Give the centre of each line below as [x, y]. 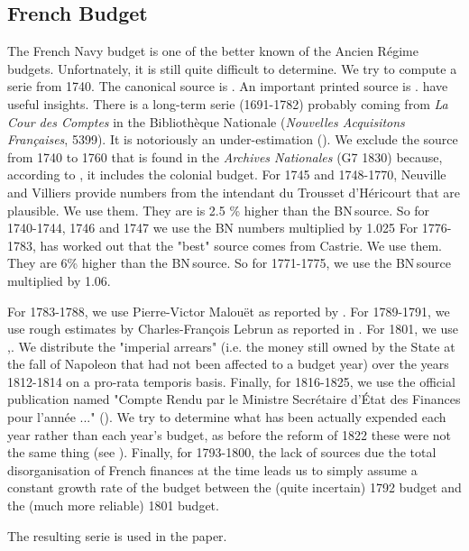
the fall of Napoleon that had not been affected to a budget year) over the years [228, 364]
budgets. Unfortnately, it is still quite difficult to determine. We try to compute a [232, 68]
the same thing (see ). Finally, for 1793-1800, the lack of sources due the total [222, 452]
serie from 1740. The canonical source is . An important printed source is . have [228, 86]
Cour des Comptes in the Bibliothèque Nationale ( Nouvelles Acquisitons [206, 121]
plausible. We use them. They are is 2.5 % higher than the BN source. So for [219, 210]
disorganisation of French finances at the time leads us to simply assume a [212, 469]
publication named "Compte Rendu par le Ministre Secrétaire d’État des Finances [234, 399]
